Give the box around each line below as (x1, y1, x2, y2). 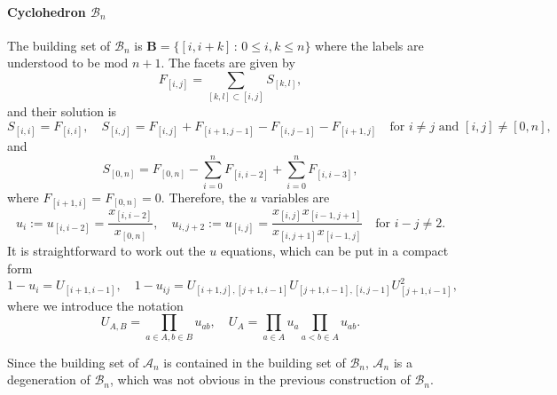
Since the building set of (7, 352, 139, 371)
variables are (261, 187, 330, 206)
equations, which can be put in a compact (220, 241, 449, 260)
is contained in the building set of (163, 352, 346, 371)
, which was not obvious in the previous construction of (110, 370, 411, 389)
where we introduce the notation (7, 296, 184, 314)
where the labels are (315, 36, 424, 54)
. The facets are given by (161, 53, 295, 72)
